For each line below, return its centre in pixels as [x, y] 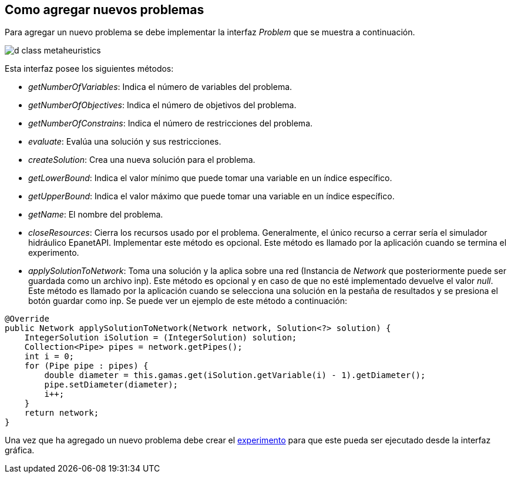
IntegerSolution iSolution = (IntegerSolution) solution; [161, 338]
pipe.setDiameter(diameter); [111, 385]
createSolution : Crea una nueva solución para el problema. [142, 160]
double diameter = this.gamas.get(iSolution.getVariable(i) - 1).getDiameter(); [235, 375]
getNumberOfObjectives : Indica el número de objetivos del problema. [162, 105]
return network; [62, 413]
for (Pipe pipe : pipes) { [86, 366]
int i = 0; [49, 357]
